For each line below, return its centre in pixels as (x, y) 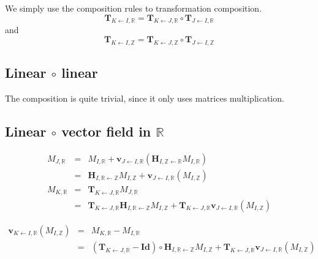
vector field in (106, 131)
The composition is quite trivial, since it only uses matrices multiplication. (145, 98)
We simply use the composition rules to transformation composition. (134, 8)
